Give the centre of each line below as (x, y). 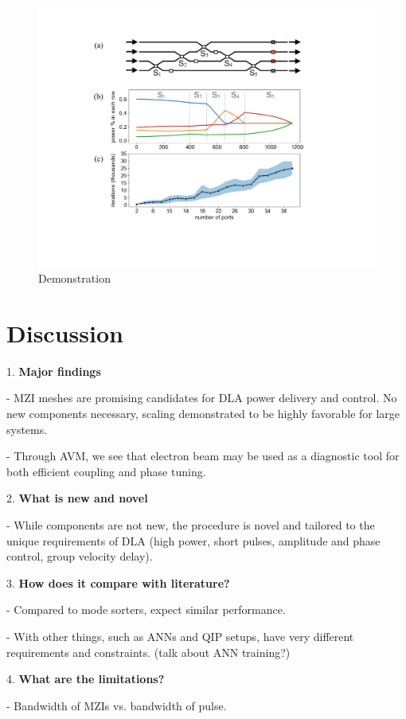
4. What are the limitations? (86, 679)
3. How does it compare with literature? (118, 582)
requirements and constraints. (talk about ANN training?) (148, 652)
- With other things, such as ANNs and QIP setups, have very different (180, 636)
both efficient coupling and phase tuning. (106, 471)
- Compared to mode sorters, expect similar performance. (146, 610)
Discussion (65, 332)
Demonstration (74, 278)
